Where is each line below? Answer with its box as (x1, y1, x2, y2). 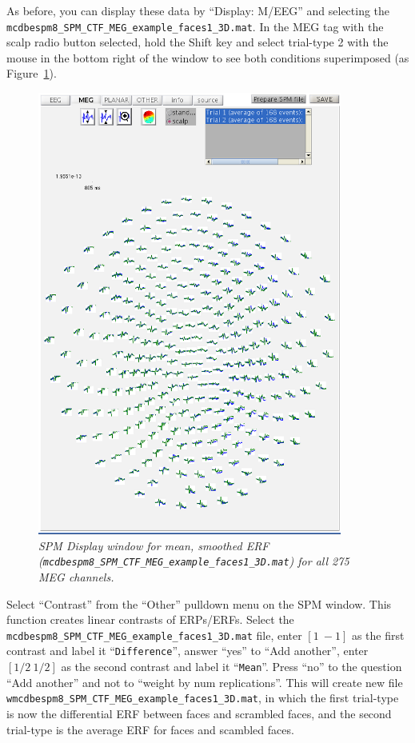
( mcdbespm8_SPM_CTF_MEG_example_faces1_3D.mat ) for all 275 (38, 553, 349, 569)
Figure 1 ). (6, 65, 57, 82)
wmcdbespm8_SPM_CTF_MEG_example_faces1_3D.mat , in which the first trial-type (6, 689, 399, 706)
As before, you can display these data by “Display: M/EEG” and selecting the (6, 2, 390, 18)
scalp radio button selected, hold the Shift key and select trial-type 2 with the (6, 34, 389, 50)
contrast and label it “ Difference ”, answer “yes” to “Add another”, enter (6, 642, 369, 659)
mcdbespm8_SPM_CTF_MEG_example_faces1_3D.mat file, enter (6, 626, 302, 643)
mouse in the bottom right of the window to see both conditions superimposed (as (6, 49, 409, 66)
